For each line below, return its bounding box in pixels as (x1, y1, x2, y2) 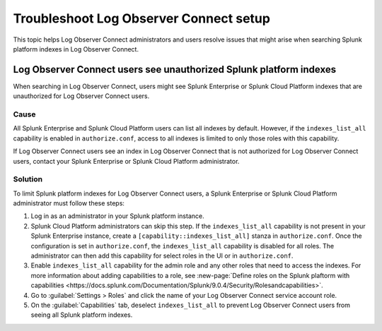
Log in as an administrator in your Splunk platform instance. (30, 212, 204, 220)
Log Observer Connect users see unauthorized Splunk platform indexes (13, 64, 336, 76)
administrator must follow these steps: (13, 199, 125, 207)
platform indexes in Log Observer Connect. (13, 44, 139, 53)
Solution (13, 174, 43, 184)
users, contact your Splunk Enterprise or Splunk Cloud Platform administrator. (13, 157, 240, 165)
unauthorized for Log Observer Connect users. (13, 92, 150, 100)
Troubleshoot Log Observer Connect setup (13, 11, 270, 26)
